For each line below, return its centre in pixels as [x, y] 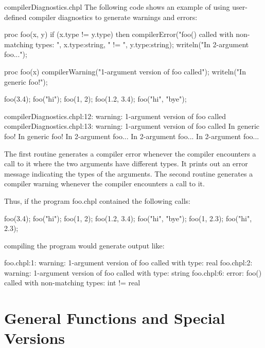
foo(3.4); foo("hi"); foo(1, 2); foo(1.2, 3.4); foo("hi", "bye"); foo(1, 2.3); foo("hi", [128, 218]
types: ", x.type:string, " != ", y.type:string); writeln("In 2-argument [142, 44]
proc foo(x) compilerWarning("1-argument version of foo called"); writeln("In [125, 71]
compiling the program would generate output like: [84, 245]
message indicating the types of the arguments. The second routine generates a [129, 173]
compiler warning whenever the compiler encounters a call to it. [104, 183]
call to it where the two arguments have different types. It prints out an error [126, 163]
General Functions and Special [115, 318]
